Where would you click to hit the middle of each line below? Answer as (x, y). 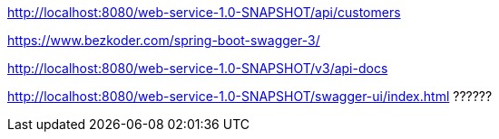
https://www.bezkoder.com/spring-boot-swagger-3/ (164, 40)
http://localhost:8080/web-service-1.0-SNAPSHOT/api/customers (204, 12)
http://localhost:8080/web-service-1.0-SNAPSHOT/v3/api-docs (198, 68)
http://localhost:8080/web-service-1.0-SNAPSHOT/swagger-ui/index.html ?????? (250, 96)
